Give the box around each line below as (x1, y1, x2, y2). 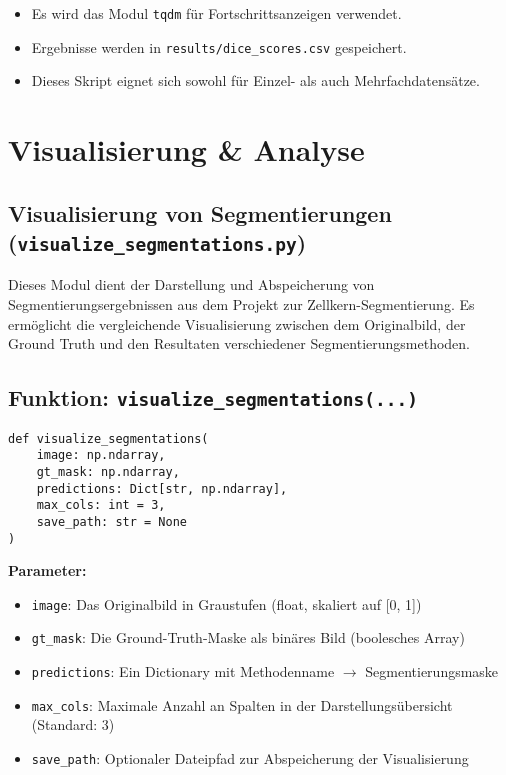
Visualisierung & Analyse (8, 129, 365, 170)
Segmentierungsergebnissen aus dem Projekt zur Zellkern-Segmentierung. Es (8, 294, 475, 315)
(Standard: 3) (31, 714, 115, 735)
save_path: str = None (36, 514, 187, 529)
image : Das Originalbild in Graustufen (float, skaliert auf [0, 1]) (31, 593, 422, 614)
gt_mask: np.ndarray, (36, 464, 180, 479)
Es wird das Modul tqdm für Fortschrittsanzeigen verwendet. (31, 3, 402, 23)
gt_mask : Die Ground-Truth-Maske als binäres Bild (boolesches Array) (31, 627, 465, 648)
